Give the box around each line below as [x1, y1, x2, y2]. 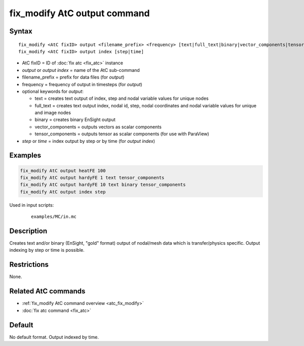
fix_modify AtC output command [9, 8, 150, 19]
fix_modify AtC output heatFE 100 [20, 168, 106, 173]
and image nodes [34, 109, 71, 116]
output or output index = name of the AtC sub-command [22, 67, 140, 73]
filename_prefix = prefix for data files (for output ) [22, 74, 125, 81]
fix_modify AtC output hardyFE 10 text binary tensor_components [20, 182, 186, 187]
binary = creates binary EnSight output [34, 117, 116, 123]
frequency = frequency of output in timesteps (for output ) [22, 81, 142, 87]
